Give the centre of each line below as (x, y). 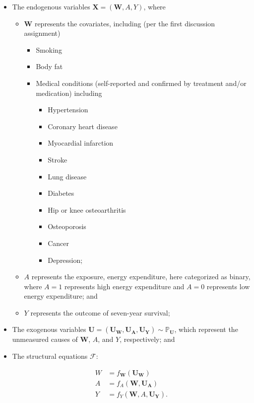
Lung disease (67, 176)
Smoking (49, 49)
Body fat (49, 66)
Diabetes (61, 193)
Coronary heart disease (83, 126)
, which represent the (206, 329)
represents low (228, 286)
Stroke (58, 159)
